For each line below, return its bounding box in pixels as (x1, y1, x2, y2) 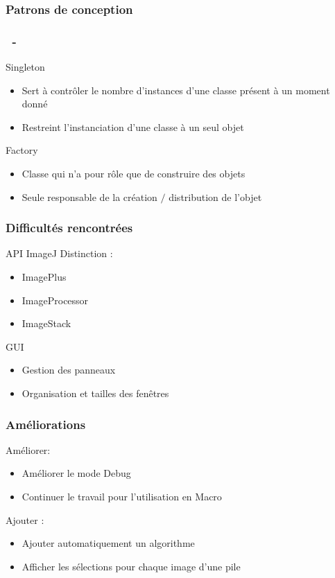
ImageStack (22, 316, 71, 331)
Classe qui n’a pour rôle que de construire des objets (22, 166, 246, 181)
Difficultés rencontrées (6, 219, 133, 236)
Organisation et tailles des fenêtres (22, 386, 169, 400)
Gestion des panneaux (22, 362, 116, 377)
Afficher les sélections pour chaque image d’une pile (22, 559, 241, 573)
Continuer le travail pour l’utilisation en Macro (22, 489, 222, 503)
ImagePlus (22, 270, 67, 284)
